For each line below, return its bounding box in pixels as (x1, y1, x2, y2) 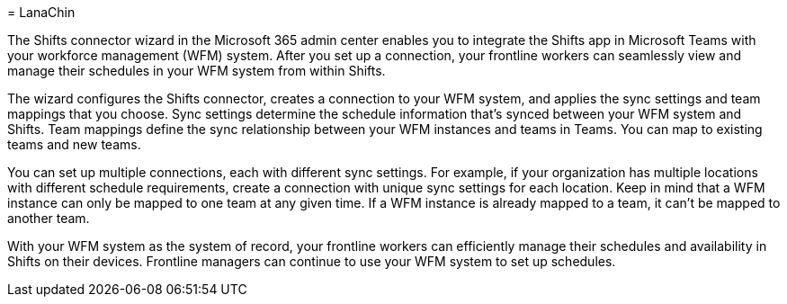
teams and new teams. (7, 137, 141, 152)
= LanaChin (7, 4, 76, 20)
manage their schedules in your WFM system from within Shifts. (7, 63, 386, 78)
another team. (7, 210, 90, 226)
